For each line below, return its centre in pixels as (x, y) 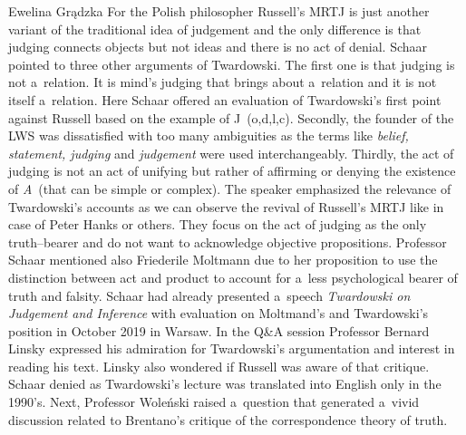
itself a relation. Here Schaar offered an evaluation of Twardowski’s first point (225, 99)
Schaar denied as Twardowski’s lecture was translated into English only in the (225, 384)
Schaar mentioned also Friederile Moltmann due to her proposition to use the (223, 260)
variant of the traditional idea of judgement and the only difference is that (215, 29)
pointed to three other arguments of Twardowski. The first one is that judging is (232, 64)
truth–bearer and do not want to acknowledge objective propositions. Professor (228, 242)
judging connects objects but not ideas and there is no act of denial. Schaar (218, 47)
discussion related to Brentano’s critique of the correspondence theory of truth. (228, 419)
